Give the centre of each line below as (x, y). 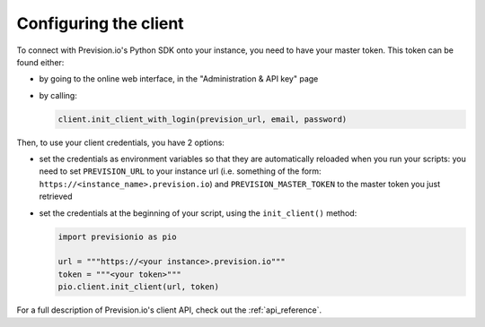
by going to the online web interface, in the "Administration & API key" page (179, 79)
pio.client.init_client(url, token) (139, 287)
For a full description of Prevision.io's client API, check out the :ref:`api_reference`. (169, 310)
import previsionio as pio (117, 237)
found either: (40, 62)
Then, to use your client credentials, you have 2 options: (120, 142)
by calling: (58, 95)
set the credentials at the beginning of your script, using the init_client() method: (198, 213)
